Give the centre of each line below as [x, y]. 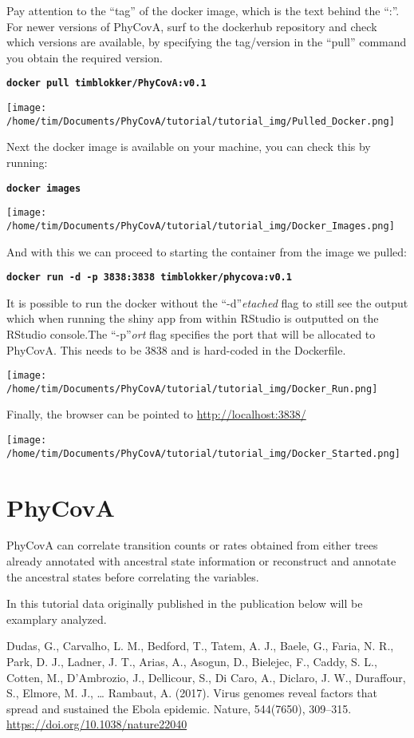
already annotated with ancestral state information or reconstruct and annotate [201, 561]
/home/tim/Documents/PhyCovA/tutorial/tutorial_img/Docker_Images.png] [201, 226]
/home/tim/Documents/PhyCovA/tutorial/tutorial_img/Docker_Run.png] [192, 389]
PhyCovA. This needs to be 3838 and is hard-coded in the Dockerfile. [176, 349]
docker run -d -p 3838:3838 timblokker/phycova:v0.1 [149, 278]
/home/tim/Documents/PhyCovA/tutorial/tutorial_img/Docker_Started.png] [203, 453]
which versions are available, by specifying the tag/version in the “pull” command [207, 42]
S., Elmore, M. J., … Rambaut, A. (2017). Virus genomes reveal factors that [192, 693]
